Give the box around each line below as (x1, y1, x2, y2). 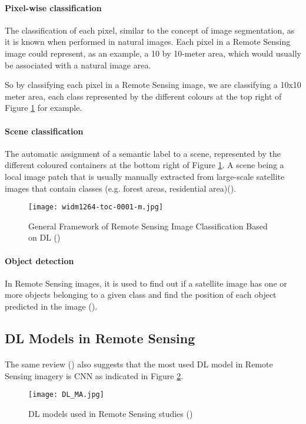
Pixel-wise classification (5, 1, 102, 14)
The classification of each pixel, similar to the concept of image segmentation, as (5, 24, 295, 36)
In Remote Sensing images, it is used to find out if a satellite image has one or (5, 277, 287, 289)
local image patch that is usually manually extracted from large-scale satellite (5, 170, 285, 182)
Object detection (5, 254, 74, 267)
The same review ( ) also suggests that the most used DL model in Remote (5, 357, 273, 370)
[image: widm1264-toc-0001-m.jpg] (28, 203, 164, 212)
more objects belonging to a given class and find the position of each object (5, 288, 277, 301)
